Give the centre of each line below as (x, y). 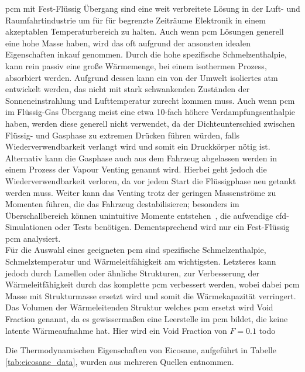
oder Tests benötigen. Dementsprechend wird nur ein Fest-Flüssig (172, 227)
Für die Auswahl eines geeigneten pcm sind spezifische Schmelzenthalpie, (136, 250)
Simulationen (29, 227)
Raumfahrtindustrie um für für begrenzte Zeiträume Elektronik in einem (136, 20)
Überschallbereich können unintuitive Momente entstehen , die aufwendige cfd (146, 215)
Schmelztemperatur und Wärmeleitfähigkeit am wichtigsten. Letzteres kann (141, 261)
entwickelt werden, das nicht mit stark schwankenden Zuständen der (128, 89)
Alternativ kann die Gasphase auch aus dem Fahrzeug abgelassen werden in (141, 158)
